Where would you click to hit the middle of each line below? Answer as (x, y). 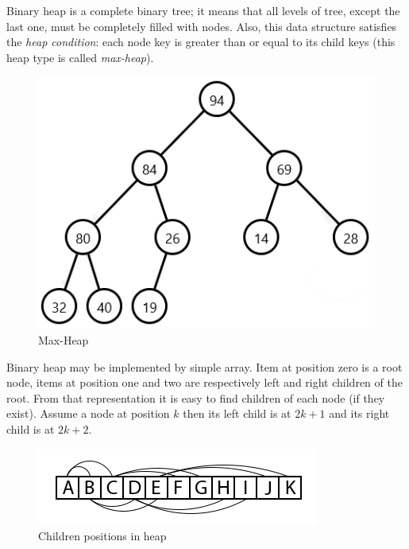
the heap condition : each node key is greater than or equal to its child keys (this (201, 42)
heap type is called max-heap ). (80, 57)
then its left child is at (237, 413)
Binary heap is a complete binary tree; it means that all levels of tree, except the (203, 10)
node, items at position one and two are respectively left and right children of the (204, 382)
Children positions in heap (102, 536)
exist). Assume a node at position (88, 413)
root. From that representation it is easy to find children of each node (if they (196, 397)
